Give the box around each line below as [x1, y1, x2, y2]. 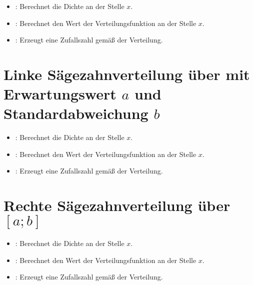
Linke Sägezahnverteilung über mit [3, 63, 250, 84]
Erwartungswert [3, 83, 116, 104]
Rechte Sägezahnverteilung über [3, 195, 230, 215]
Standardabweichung [3, 103, 148, 123]
